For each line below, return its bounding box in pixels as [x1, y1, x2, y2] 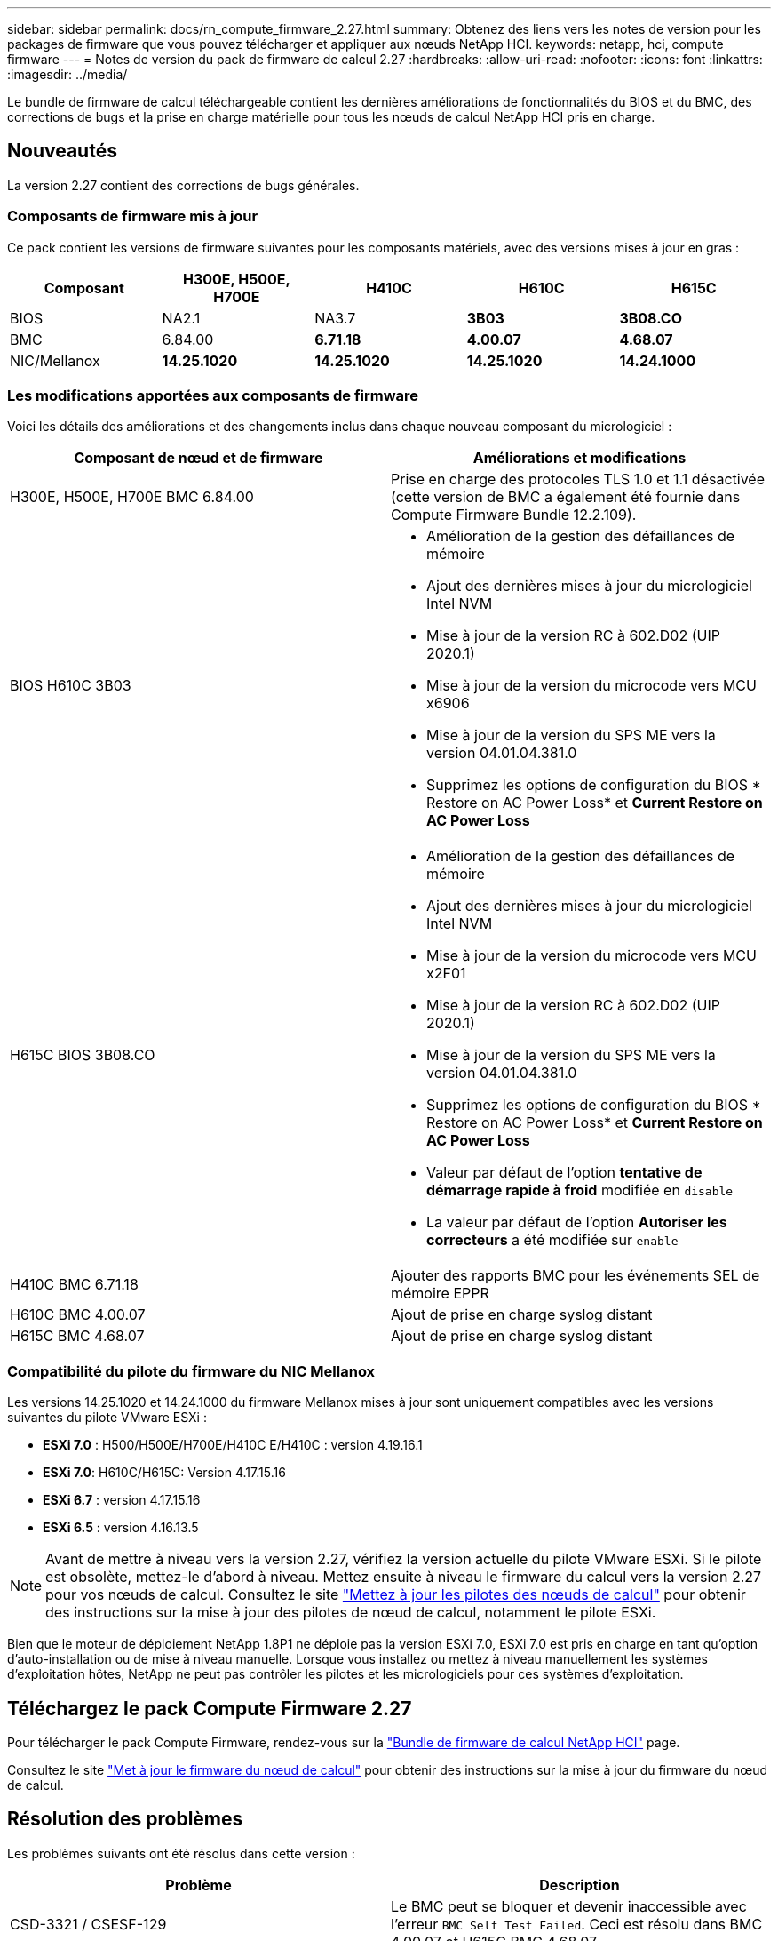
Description [539, 1875, 620, 1894]
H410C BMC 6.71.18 [10, 1275, 139, 1294]
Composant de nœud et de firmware [74, 449, 323, 467]
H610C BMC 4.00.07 [10, 1306, 146, 1324]
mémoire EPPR [391, 1284, 489, 1303]
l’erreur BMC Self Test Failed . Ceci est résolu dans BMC [391, 1914, 763, 1933]
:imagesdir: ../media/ [7, 67, 128, 82]
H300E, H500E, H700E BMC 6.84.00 [10, 488, 254, 507]
